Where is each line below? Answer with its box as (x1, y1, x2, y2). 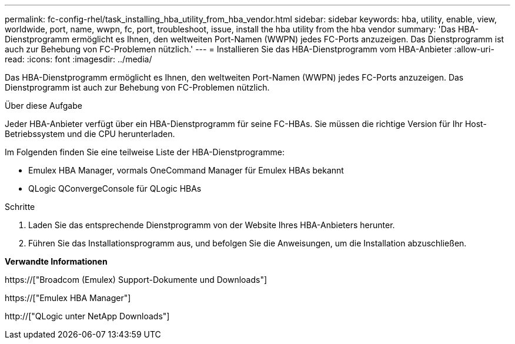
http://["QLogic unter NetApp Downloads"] (5, 311, 170, 321)
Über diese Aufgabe (5, 101, 82, 111)
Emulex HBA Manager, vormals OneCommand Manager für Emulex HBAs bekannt (28, 165, 344, 175)
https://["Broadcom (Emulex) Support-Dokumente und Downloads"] (5, 275, 267, 285)
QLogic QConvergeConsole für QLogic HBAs (28, 183, 202, 193)
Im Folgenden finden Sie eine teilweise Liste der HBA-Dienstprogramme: (5, 147, 285, 157)
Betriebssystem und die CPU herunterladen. (5, 129, 175, 139)
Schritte (5, 202, 35, 212)
